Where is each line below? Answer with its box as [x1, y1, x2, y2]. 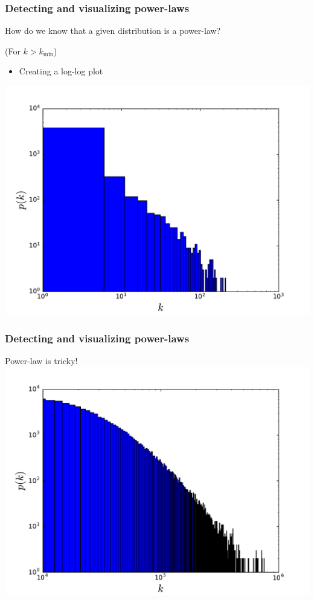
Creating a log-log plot [19, 65, 103, 77]
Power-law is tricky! [5, 354, 78, 367]
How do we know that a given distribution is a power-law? [5, 24, 221, 37]
